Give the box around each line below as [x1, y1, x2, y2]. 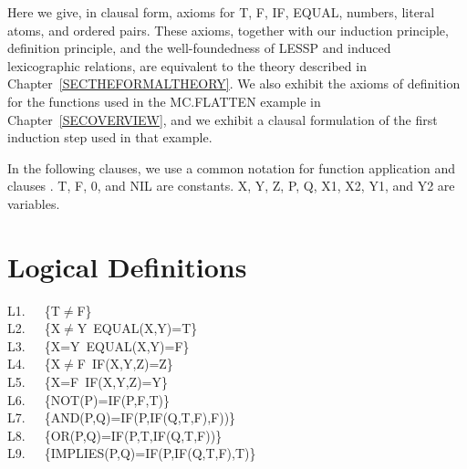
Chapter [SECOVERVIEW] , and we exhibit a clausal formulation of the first [7, 109, 438, 129]
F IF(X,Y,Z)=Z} [77, 354, 173, 373]
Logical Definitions [7, 247, 247, 285]
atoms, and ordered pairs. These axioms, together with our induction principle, [7, 20, 449, 39]
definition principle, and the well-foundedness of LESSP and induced [7, 38, 391, 57]
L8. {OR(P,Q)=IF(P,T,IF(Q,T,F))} [7, 425, 223, 444]
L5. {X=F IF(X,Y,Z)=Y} [7, 372, 168, 391]
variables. [7, 193, 60, 213]
